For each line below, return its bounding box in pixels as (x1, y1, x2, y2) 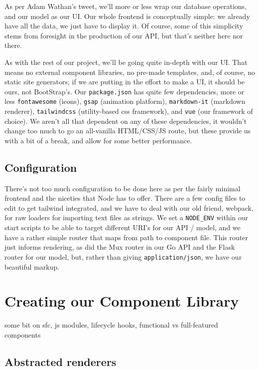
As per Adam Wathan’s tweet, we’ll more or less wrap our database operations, (4, 1, 247, 11)
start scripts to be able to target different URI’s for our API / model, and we (4, 222, 241, 233)
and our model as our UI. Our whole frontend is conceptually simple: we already (4, 10, 250, 21)
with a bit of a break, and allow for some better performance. (4, 135, 192, 145)
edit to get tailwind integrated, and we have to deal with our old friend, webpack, (4, 202, 254, 213)
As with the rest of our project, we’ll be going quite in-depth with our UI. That (4, 56, 248, 67)
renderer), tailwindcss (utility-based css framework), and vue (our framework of (4, 106, 253, 116)
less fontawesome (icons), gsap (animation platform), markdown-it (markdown (4, 96, 246, 106)
